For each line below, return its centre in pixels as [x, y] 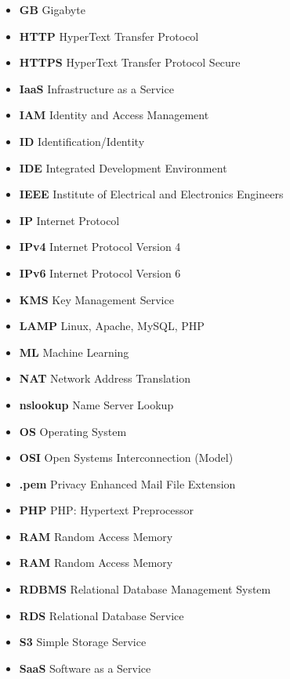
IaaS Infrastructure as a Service [96, 88]
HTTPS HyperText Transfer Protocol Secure [130, 62]
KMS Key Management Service [96, 299]
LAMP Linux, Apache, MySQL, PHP [112, 326]
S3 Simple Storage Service [83, 642]
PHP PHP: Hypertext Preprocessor [106, 510]
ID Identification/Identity [82, 141]
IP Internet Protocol [69, 220]
